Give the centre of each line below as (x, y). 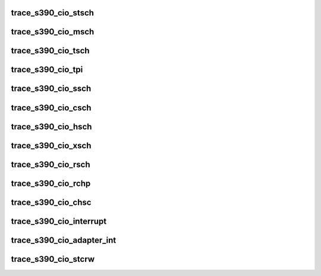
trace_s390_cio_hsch (51, 127)
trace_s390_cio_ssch (51, 89)
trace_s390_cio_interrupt (59, 221)
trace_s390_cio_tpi (47, 70)
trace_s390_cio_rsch (51, 164)
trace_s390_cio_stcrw (53, 259)
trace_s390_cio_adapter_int (64, 240)
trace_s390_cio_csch (51, 108)
